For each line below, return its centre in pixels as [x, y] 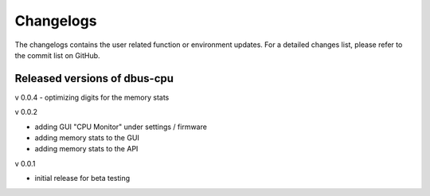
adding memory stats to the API [86, 149]
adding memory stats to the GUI [87, 138]
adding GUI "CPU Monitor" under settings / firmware [121, 127]
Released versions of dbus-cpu [94, 78]
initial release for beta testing [82, 178]
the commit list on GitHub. [57, 55]
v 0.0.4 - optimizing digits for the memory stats [92, 97]
